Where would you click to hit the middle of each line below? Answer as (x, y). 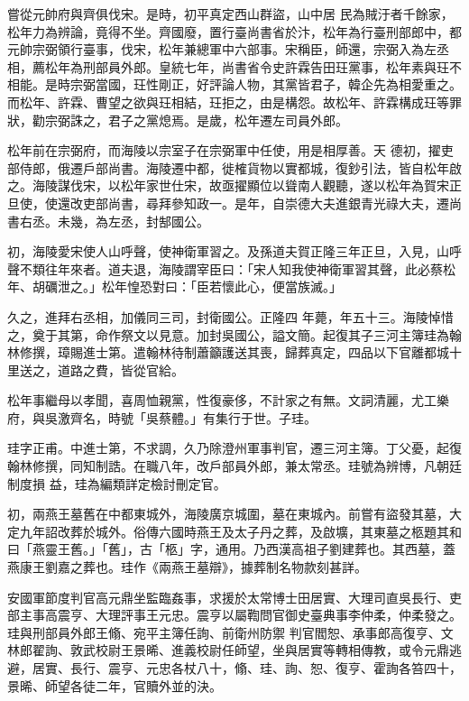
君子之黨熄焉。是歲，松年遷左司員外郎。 (228, 120)
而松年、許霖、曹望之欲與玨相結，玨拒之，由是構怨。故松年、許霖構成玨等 (228, 101)
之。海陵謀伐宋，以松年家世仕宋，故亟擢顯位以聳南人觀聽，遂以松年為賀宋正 (234, 185)
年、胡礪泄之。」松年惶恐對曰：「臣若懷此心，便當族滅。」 (175, 286)
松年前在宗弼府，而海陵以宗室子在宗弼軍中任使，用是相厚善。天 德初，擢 (224, 150)
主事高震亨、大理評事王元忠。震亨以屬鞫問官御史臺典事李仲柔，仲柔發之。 (240, 615)
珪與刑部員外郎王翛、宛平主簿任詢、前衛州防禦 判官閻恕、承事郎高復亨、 (224, 632)
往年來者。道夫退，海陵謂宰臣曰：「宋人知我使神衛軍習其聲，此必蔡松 (250, 268)
